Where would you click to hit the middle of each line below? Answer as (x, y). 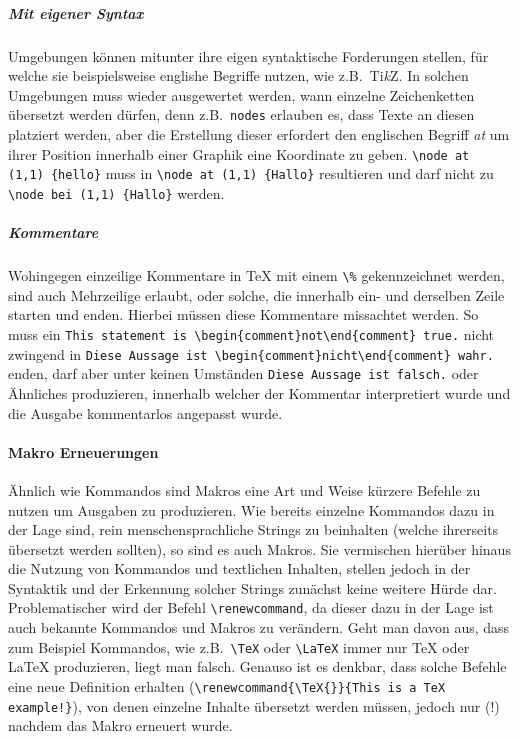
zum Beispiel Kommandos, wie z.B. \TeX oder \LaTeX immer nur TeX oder (239, 646)
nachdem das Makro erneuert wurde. (120, 725)
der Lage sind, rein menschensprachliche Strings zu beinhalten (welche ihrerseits (253, 529)
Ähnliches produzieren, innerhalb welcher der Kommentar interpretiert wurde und (259, 392)
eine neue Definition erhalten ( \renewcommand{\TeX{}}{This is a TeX (227, 685)
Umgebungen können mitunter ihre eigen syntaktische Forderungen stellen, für (248, 55)
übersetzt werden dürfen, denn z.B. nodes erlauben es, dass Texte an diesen (241, 114)
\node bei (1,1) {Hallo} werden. (116, 192)
